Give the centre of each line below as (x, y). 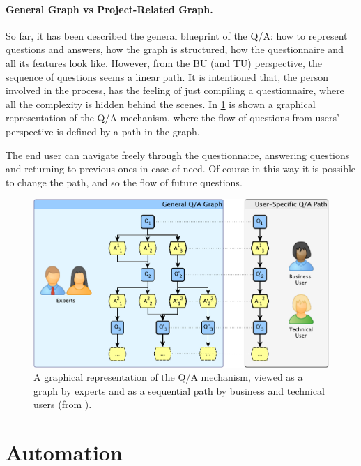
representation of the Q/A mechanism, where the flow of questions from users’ (172, 118)
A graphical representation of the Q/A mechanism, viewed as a (168, 377)
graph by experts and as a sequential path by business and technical (179, 390)
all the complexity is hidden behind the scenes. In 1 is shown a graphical (161, 104)
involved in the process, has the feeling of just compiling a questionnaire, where (175, 90)
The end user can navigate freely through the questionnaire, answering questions (178, 155)
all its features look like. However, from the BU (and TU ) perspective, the (164, 62)
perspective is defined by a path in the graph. (103, 131)
